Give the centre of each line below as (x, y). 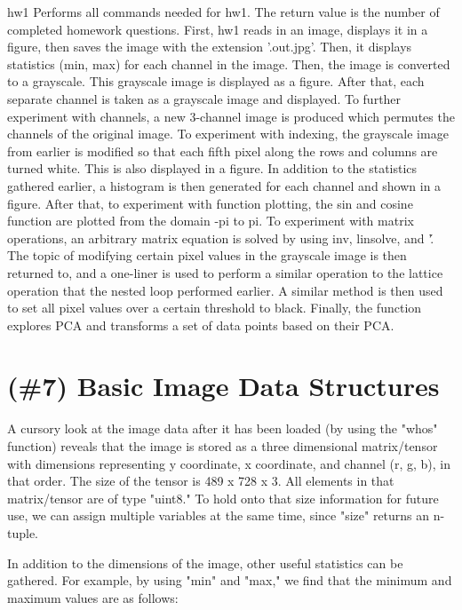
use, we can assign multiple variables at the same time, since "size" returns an (219, 515)
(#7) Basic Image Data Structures (223, 386)
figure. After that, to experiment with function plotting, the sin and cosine (210, 203)
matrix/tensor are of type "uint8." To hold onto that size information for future (223, 498)
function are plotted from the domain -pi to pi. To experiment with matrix (211, 221)
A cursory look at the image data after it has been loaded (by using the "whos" (223, 428)
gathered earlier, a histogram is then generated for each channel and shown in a (224, 185)
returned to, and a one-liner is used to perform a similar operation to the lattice (225, 272)
